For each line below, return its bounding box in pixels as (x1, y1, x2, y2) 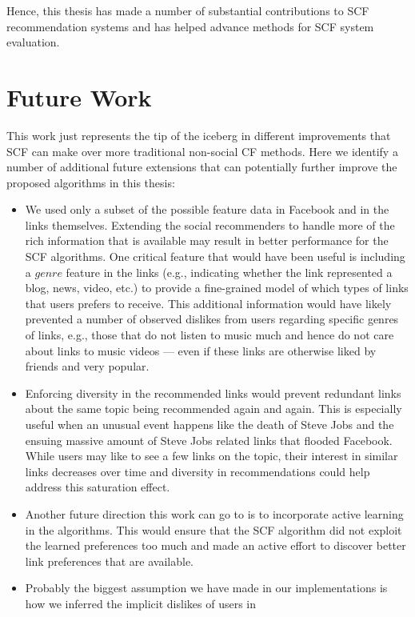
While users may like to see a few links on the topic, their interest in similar (25, 447, 398, 464)
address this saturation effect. (25, 479, 170, 495)
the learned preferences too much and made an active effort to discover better (25, 537, 406, 554)
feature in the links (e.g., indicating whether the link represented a (66, 263, 393, 280)
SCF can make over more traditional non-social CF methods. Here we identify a (6, 142, 398, 159)
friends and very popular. (25, 358, 150, 375)
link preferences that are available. (25, 552, 194, 569)
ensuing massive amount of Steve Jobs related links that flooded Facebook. (25, 431, 393, 448)
